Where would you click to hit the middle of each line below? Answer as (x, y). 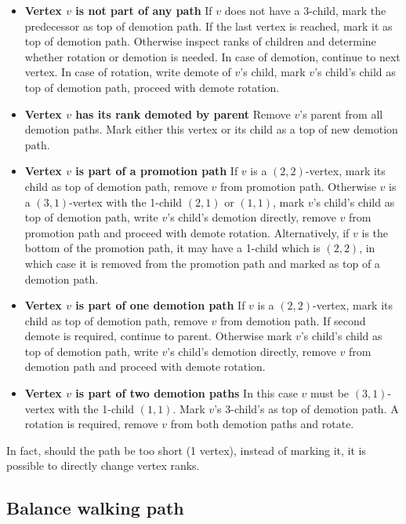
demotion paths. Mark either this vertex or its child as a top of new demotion (211, 129)
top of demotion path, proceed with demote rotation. (152, 87)
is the (375, 232)
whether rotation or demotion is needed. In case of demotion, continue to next (212, 56)
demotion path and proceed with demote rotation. (145, 366)
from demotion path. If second (293, 320)
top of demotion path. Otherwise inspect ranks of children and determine (200, 41)
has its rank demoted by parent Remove (183, 114)
